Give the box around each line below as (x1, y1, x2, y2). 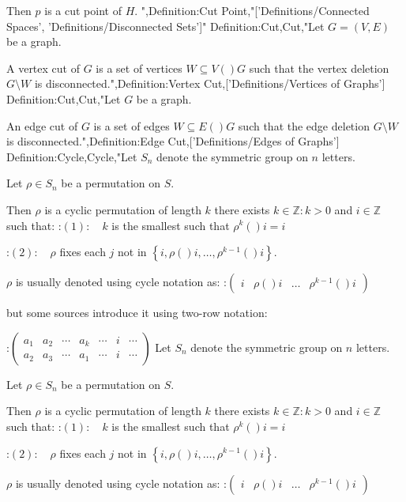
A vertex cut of (6, 59, 80, 76)
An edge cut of (6, 117, 78, 134)
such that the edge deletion (238, 117, 370, 134)
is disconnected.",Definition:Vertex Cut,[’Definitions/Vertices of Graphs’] (34, 75, 385, 92)
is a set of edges (93, 117, 170, 134)
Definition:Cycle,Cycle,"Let (6, 148, 137, 164)
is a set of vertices (96, 59, 182, 76)
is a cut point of (44, 2, 122, 18)
